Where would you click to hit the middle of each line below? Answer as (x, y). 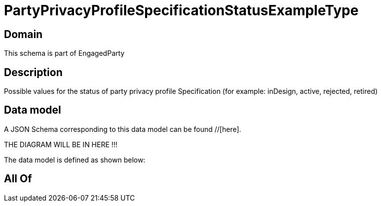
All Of (18, 179)
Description (33, 72)
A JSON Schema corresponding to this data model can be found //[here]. (123, 129)
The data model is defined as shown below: (75, 160)
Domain (23, 34)
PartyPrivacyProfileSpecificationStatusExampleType (181, 10)
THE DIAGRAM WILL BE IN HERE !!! (61, 144)
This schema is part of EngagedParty (64, 53)
